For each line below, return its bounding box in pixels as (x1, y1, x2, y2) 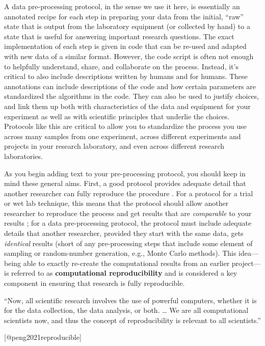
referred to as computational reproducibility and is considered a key (11, 268, 237, 278)
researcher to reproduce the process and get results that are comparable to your (4, 207, 252, 218)
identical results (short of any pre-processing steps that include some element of (4, 237, 253, 248)
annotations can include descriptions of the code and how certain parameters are (4, 81, 256, 91)
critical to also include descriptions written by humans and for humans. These (4, 71, 248, 82)
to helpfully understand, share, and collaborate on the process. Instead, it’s (4, 61, 238, 71)
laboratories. (4, 150, 43, 161)
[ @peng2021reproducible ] (4, 332, 82, 342)
